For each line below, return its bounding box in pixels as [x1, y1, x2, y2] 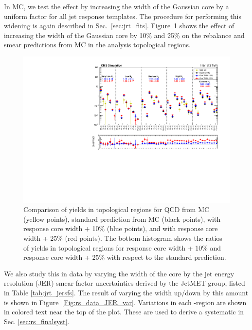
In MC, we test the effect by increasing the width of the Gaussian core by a [4, 1, 229, 11]
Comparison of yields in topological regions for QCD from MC [23, 204, 210, 214]
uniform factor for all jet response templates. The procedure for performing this [4, 11, 241, 21]
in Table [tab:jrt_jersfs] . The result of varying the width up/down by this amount [4, 287, 249, 297]
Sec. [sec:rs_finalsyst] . [4, 316, 70, 326]
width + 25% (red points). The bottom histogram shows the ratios [23, 233, 222, 243]
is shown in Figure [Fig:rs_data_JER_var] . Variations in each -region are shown [4, 297, 247, 307]
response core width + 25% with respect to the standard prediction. [23, 252, 226, 262]
